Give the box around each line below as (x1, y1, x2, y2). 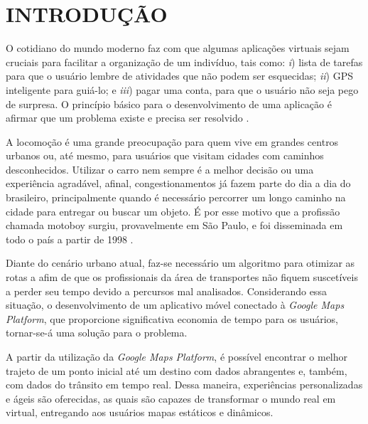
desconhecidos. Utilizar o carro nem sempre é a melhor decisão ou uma (6, 161, 314, 176)
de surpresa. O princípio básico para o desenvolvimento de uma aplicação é (6, 96, 332, 111)
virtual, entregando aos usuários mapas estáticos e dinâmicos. (6, 405, 274, 420)
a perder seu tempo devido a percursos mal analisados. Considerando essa (6, 283, 327, 298)
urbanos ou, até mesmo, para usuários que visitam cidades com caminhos (6, 148, 324, 163)
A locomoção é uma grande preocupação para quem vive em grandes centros (6, 134, 339, 149)
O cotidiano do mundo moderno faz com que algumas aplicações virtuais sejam (6, 41, 350, 55)
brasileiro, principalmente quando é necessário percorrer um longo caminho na (6, 190, 346, 205)
